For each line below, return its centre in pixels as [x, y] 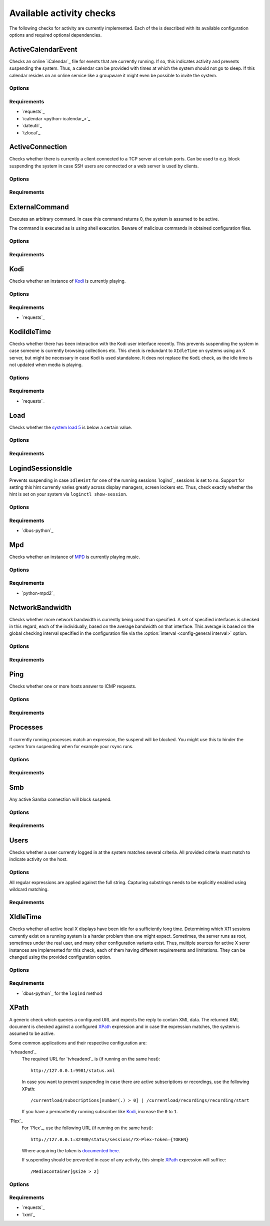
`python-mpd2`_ [38, 593]
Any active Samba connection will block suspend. [60, 799]
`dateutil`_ [32, 126]
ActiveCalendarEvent [43, 49]
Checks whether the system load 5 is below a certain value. [71, 427]
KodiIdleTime [30, 332]
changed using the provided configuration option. [60, 957]
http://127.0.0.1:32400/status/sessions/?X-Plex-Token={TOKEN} [110, 1139]
